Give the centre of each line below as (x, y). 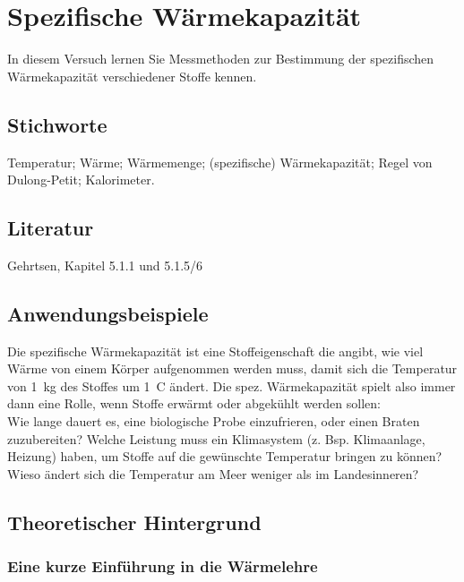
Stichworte (57, 124)
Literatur (51, 228)
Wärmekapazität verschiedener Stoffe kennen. (132, 76)
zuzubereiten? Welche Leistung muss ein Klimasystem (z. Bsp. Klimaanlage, (216, 438)
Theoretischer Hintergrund (134, 522)
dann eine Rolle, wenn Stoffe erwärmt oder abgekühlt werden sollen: (194, 403)
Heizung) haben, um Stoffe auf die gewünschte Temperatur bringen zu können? (225, 456)
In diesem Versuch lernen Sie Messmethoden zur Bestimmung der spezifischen (221, 59)
